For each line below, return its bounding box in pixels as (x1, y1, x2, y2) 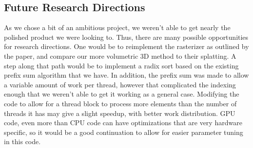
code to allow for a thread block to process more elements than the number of (4, 98, 237, 108)
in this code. (4, 136, 41, 147)
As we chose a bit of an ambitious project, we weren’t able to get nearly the (4, 22, 231, 33)
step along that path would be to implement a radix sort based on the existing (4, 60, 239, 70)
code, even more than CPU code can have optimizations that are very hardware (4, 117, 242, 128)
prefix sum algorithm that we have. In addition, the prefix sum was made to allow (4, 70, 249, 80)
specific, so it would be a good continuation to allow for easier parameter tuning (4, 127, 243, 137)
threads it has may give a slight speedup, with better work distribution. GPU (4, 108, 235, 118)
